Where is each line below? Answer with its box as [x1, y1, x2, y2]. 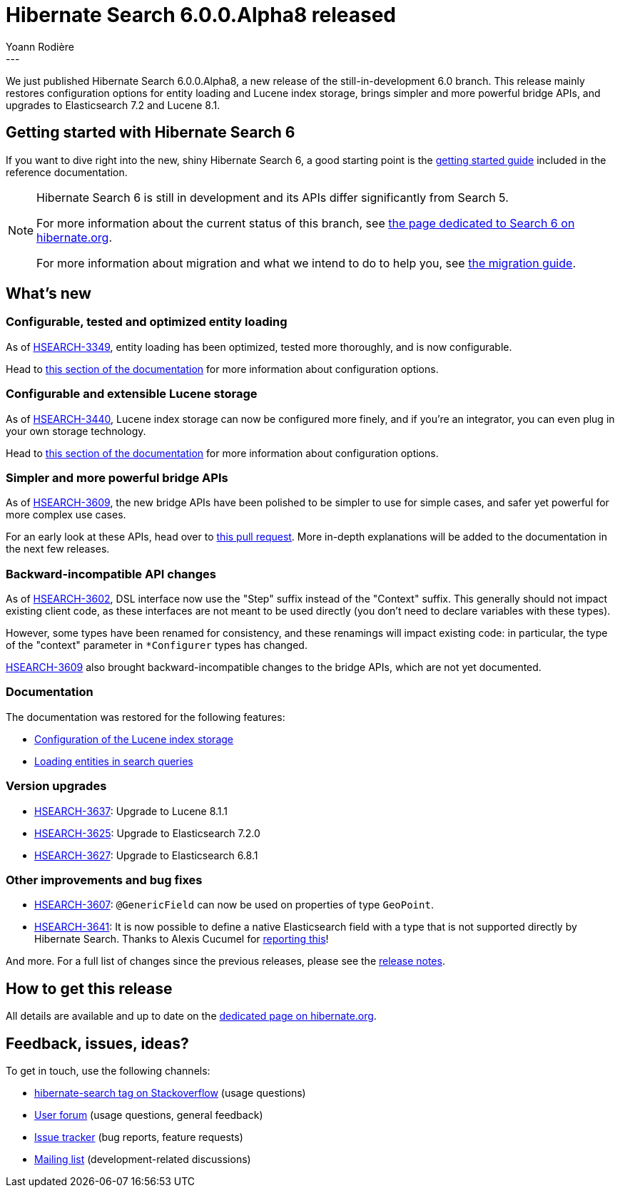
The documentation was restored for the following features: [6, 710, 285, 723]
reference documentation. [6, 165, 128, 178]
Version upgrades [6, 779, 107, 794]
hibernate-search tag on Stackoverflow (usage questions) [34, 1087, 306, 1099]
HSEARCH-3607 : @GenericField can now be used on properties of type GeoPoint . [34, 898, 434, 911]
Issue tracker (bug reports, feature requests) [34, 1131, 243, 1143]
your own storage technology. [6, 424, 146, 437]
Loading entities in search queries [34, 754, 193, 767]
